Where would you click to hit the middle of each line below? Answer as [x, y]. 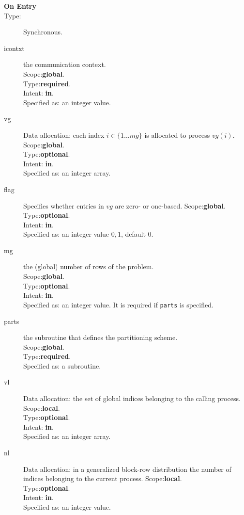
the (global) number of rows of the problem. [89, 266]
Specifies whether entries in [64, 205]
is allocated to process [177, 135]
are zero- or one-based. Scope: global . [170, 205]
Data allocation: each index [64, 135]
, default [133, 234]
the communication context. [65, 64]
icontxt [14, 48]
